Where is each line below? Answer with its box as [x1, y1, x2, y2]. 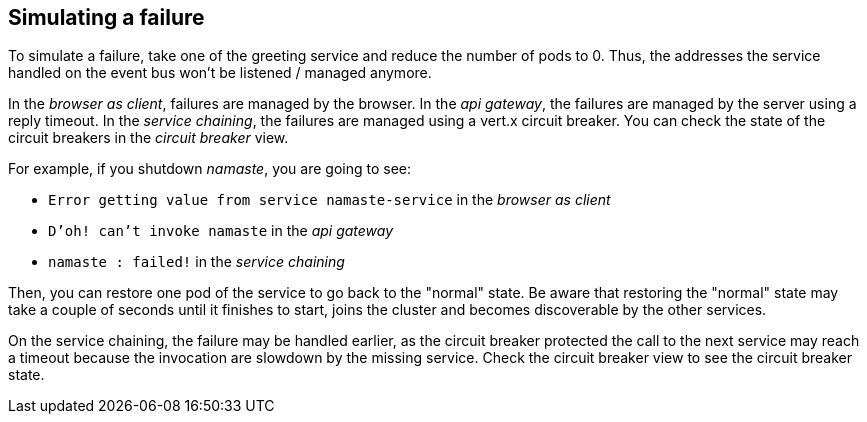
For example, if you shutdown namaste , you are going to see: [8, 160, 412, 178]
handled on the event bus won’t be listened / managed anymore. [8, 64, 432, 82]
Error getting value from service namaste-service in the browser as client [48, 191, 611, 209]
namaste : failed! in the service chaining [48, 253, 345, 271]
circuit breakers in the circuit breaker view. [8, 129, 289, 147]
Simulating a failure [8, 5, 205, 30]
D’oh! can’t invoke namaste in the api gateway [48, 222, 394, 240]
